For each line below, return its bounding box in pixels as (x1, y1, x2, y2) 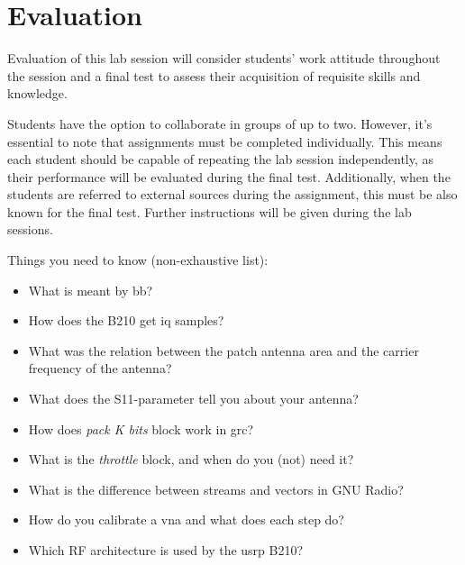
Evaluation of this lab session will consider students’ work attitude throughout (7, 49, 441, 68)
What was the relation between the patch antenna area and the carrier (28, 341, 419, 360)
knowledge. (7, 84, 68, 103)
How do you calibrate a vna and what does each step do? (28, 510, 344, 529)
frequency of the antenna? (28, 359, 172, 378)
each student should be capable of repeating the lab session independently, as (7, 150, 434, 169)
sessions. (7, 220, 53, 239)
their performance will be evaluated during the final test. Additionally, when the (7, 167, 451, 186)
